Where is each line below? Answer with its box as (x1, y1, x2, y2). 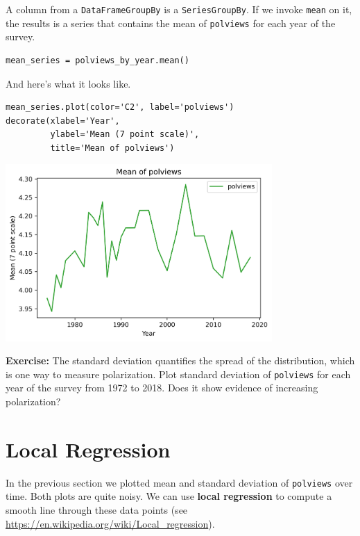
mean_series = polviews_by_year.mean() (6, 55, 189, 65)
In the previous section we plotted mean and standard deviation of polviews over (6, 475, 353, 489)
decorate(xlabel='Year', (6, 115, 120, 126)
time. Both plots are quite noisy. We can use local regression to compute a (6, 489, 332, 503)
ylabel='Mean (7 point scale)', (50, 129, 200, 140)
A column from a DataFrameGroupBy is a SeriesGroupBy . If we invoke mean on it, (6, 2, 352, 16)
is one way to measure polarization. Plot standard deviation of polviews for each (6, 366, 351, 381)
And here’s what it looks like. (6, 76, 131, 90)
